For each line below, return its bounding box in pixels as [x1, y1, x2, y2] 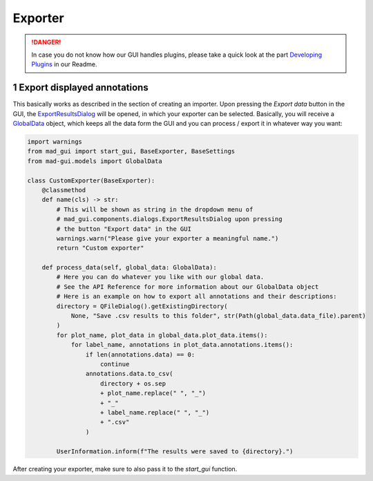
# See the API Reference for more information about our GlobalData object [56, 283, 319, 290]
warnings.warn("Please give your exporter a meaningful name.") [56, 234, 279, 242]
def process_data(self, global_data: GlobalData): [41, 263, 217, 272]
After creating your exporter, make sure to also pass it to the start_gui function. [12, 465, 238, 473]
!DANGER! [31, 38, 61, 46]
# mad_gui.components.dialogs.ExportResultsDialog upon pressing [56, 215, 283, 223]
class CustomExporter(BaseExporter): [27, 176, 155, 185]
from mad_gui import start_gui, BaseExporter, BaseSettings [27, 147, 236, 155]
